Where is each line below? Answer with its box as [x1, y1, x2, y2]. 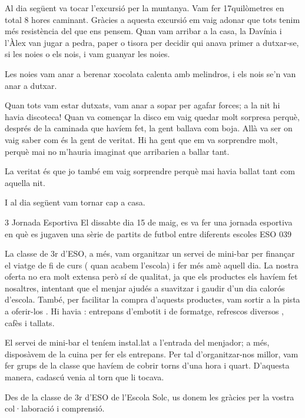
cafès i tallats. [5, 316, 55, 329]
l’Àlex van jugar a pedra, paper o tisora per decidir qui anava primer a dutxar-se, [5, 36, 299, 48]
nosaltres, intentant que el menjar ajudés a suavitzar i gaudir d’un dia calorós [5, 281, 285, 294]
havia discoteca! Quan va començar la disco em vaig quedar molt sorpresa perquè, [5, 110, 300, 122]
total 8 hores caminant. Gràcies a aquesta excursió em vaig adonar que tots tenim [5, 13, 300, 25]
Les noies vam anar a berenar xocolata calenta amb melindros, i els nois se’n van [5, 67, 296, 79]
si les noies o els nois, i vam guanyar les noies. [5, 48, 170, 60]
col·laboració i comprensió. [5, 402, 105, 414]
